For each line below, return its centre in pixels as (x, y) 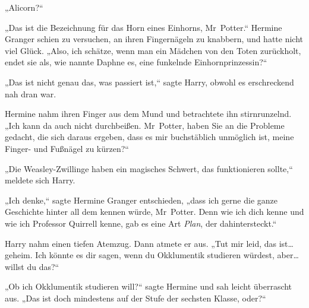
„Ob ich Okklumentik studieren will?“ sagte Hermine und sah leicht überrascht (149, 286)
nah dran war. (31, 93)
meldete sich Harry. (40, 180)
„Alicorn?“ (24, 7)
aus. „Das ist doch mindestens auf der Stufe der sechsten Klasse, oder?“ (135, 298)
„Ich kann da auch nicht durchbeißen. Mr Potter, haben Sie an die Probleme (145, 125)
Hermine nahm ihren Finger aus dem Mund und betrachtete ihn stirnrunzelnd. (148, 114)
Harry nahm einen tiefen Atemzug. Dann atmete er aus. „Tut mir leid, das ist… (149, 243)
